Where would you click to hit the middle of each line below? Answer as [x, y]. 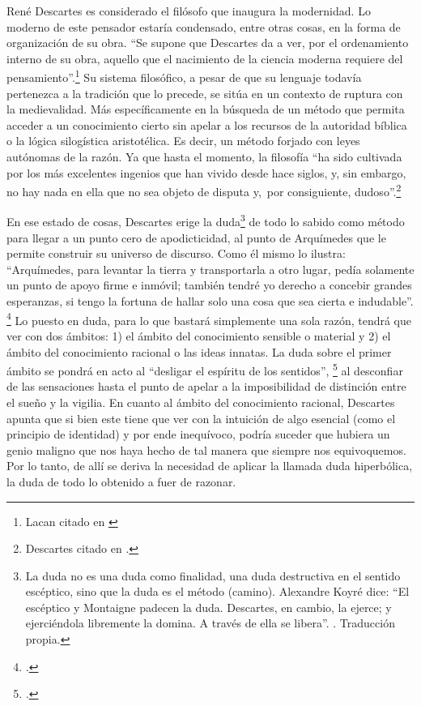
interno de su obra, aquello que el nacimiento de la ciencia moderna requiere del [205, 58]
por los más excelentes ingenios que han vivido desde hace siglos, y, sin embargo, [206, 172]
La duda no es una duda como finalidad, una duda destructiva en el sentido [213, 575]
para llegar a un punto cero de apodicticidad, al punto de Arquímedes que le [196, 237]
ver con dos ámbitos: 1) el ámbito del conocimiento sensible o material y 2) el [199, 335]
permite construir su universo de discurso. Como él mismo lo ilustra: [176, 253]
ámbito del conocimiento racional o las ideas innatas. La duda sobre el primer [199, 351]
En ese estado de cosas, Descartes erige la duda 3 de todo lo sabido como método [206, 220]
